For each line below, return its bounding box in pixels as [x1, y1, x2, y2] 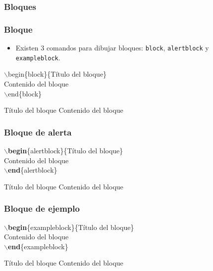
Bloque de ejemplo [4, 202, 80, 215]
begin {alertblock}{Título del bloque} [7, 145, 123, 155]
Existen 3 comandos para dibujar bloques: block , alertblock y [15, 43, 209, 53]
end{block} [7, 88, 42, 98]
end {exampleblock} [7, 241, 68, 251]
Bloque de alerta [4, 126, 72, 138]
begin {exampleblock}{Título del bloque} [7, 222, 134, 232]
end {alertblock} [7, 165, 57, 175]
